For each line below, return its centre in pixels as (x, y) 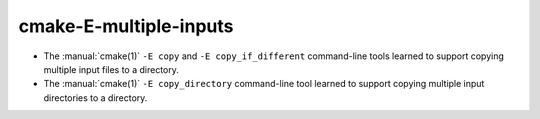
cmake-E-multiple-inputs (126, 26)
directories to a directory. (95, 97)
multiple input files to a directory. (111, 69)
